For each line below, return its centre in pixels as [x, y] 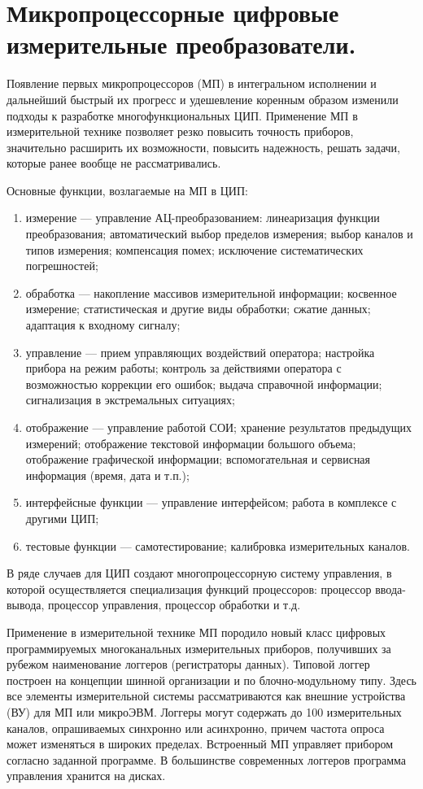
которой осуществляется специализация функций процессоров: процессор [189, 588]
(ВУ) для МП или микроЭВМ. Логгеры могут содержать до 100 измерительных [204, 711]
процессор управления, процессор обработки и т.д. [174, 605]
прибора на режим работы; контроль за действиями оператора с [183, 368]
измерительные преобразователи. [181, 44]
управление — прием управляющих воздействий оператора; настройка [200, 352]
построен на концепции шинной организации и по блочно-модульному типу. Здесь [211, 680]
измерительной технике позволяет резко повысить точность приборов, [180, 131]
